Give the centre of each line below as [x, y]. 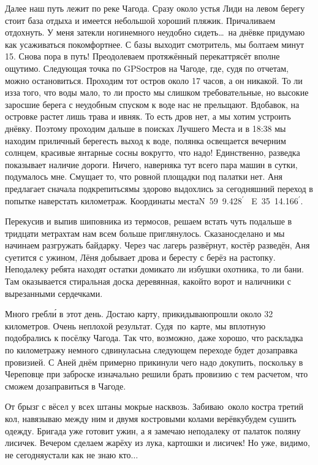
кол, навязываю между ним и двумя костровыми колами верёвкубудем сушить [151, 418]
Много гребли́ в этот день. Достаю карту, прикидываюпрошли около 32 [139, 314]
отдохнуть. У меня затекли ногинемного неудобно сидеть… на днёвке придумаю [155, 32]
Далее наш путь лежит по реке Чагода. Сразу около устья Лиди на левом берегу [155, 8]
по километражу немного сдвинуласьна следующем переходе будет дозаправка [151, 350]
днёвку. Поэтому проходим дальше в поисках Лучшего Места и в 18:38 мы [146, 128]
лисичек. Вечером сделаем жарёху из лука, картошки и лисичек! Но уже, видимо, [157, 443]
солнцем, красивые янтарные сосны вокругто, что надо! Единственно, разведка [153, 152]
